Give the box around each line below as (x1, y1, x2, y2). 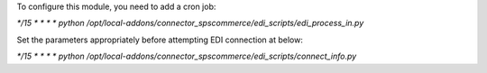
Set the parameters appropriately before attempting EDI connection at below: (16, 34, 304, 45)
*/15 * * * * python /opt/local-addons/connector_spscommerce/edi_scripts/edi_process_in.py (16, 18, 364, 29)
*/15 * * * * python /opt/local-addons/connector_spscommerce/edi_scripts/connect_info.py (16, 50, 357, 62)
